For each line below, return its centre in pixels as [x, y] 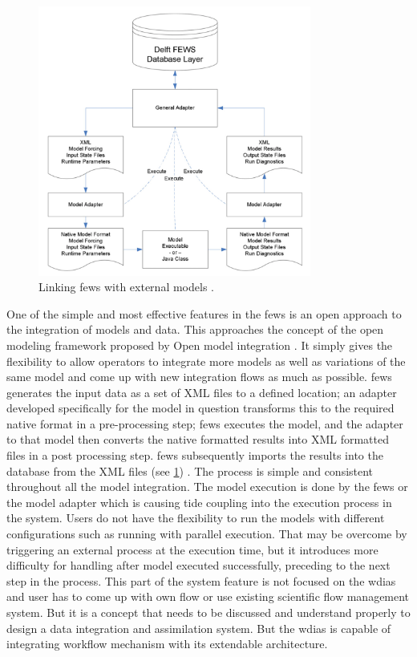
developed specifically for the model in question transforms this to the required [200, 408]
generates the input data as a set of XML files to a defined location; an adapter [202, 392]
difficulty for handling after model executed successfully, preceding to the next [198, 565]
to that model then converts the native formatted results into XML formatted [198, 439]
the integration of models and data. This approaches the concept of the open [195, 329]
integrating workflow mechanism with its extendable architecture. [167, 644]
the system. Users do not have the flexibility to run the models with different [196, 518]
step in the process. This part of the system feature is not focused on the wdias [201, 580]
